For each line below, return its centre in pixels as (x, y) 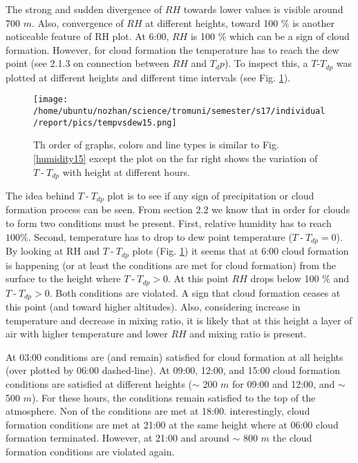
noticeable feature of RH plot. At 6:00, (87, 36)
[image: (51, 100)
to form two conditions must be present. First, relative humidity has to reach (169, 223)
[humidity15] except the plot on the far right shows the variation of (176, 158)
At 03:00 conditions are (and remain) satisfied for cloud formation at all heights (175, 356)
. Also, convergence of (77, 22)
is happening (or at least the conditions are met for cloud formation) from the (171, 265)
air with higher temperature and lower (87, 334)
